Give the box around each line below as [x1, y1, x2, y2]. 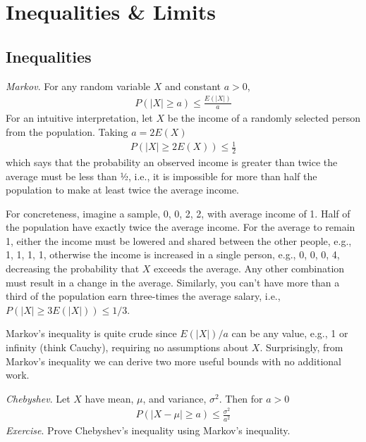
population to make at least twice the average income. [6, 182, 240, 197]
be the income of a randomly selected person [167, 110, 360, 125]
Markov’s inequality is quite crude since [6, 326, 177, 341]
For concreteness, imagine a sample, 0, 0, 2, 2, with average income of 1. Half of [6, 206, 350, 220]
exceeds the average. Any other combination [154, 261, 345, 276]
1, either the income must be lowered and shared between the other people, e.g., [6, 233, 352, 248]
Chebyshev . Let [6, 391, 71, 405]
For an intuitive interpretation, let [6, 110, 153, 125]
